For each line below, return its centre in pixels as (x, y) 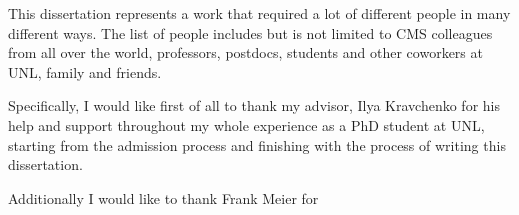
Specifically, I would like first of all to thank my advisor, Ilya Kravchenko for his (254, 105)
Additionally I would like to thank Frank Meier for (163, 197)
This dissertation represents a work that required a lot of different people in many (259, 13)
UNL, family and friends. (85, 71)
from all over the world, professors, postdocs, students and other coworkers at (245, 52)
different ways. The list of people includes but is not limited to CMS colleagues (250, 32)
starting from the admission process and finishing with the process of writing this (257, 144)
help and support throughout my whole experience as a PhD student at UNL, (246, 124)
